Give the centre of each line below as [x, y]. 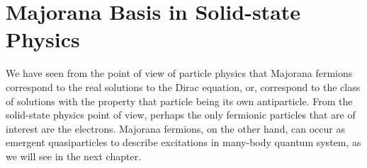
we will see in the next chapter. [74, 156]
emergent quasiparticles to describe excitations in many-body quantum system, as [183, 142]
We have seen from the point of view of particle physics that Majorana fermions [179, 73]
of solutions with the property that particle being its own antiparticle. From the [179, 101]
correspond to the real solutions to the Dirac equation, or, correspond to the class [183, 86]
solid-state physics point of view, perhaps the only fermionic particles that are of [181, 115]
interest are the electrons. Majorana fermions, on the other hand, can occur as [175, 128]
